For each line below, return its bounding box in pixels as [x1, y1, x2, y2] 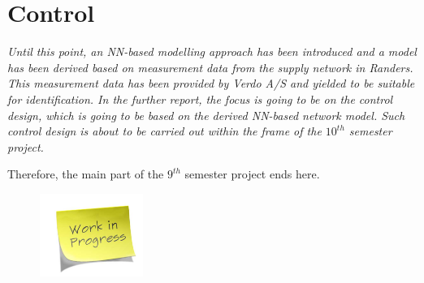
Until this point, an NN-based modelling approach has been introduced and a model [7, 43, 417, 60]
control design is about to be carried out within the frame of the [7, 122, 322, 139]
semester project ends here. [184, 165, 320, 182]
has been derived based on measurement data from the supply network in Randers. [7, 58, 413, 75]
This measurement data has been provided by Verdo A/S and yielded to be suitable [7, 75, 415, 92]
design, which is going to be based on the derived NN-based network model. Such [7, 106, 405, 123]
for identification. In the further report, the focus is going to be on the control [7, 90, 393, 107]
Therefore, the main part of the [7, 165, 164, 182]
